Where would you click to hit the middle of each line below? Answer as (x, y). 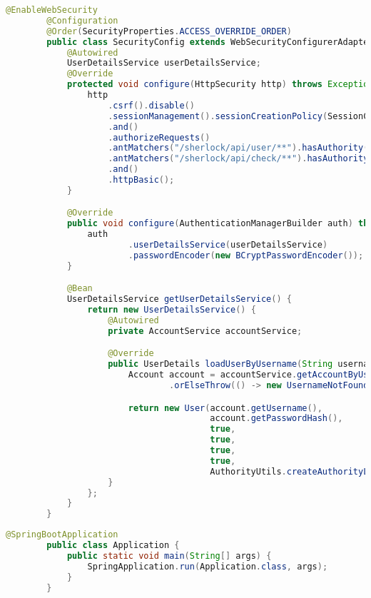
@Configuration (82, 20)
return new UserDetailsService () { (172, 310)
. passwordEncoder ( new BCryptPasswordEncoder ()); (246, 255)
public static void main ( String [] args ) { (169, 556)
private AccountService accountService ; (205, 331)
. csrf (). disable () (151, 105)
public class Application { (113, 545)
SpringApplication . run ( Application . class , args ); (208, 566)
